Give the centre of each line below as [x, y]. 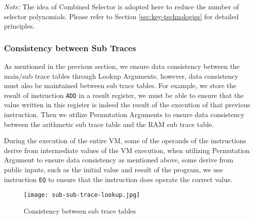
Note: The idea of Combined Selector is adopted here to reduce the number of [122, 6]
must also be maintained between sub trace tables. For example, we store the [120, 85]
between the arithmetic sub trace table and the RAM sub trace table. [109, 124]
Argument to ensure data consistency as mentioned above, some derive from [119, 160]
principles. [19, 26]
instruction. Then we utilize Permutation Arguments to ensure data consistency [124, 114]
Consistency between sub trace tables [80, 210]
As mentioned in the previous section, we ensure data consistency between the [122, 66]
